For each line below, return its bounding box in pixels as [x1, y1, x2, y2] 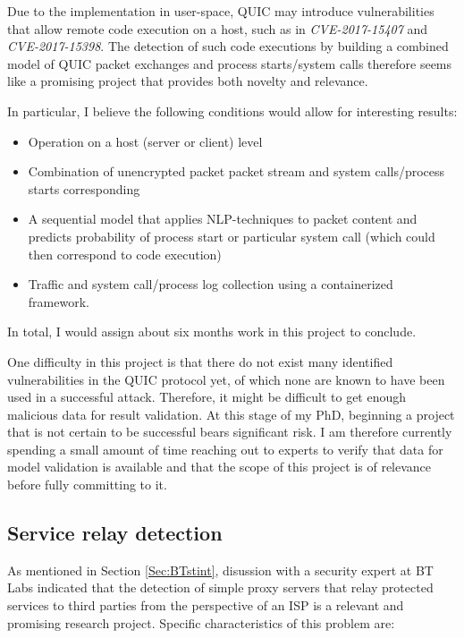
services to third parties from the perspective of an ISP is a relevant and [7, 596, 404, 615]
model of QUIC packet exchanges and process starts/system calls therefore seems [7, 54, 452, 72]
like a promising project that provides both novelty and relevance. [7, 72, 368, 90]
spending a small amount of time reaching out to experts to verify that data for [7, 439, 443, 458]
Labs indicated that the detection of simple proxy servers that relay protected [7, 578, 434, 597]
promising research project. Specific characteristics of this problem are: [7, 613, 395, 632]
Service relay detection [7, 519, 223, 547]
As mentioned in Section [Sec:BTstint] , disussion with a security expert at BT [7, 560, 434, 579]
